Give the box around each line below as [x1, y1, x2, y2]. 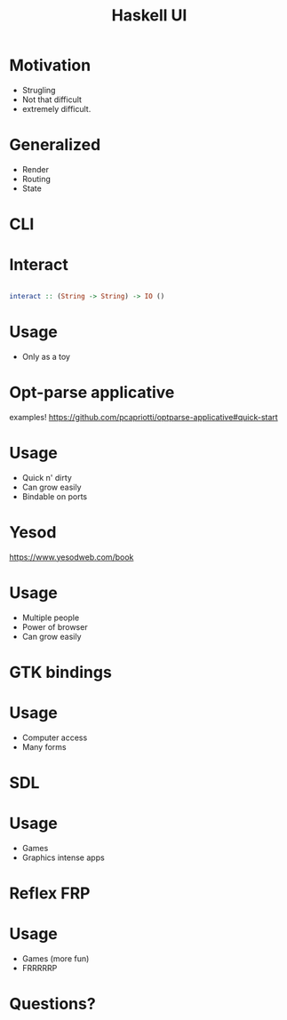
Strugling [21, 84, 56, 95]
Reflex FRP [9, 883, 91, 903]
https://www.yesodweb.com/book [9, 552, 134, 562]
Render [21, 163, 50, 174]
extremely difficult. [21, 103, 92, 114]
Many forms [21, 741, 67, 752]
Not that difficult [21, 94, 83, 105]
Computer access [21, 732, 88, 743]
